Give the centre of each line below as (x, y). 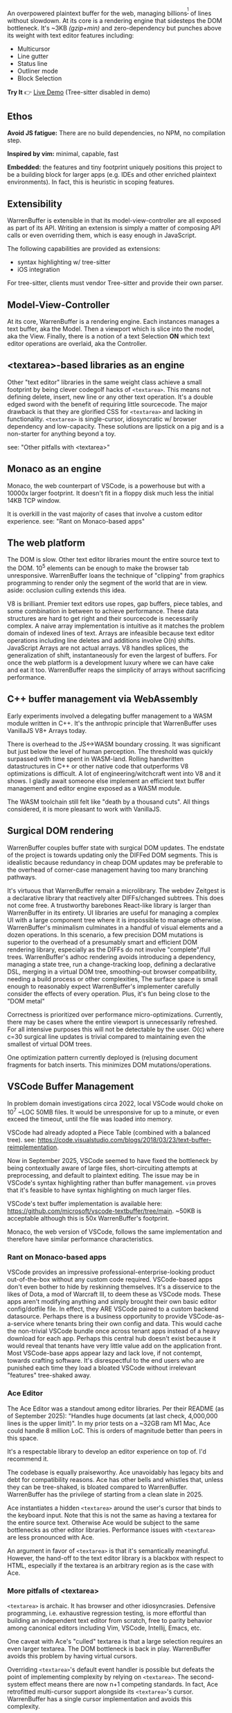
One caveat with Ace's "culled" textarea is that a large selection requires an (115, 1642)
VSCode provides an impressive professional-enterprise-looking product (111, 1272)
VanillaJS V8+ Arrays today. (47, 730)
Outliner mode (38, 71)
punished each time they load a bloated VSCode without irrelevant (102, 1368)
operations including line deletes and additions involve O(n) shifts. (101, 641)
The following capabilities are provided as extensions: (84, 249)
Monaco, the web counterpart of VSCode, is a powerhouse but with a (106, 485)
